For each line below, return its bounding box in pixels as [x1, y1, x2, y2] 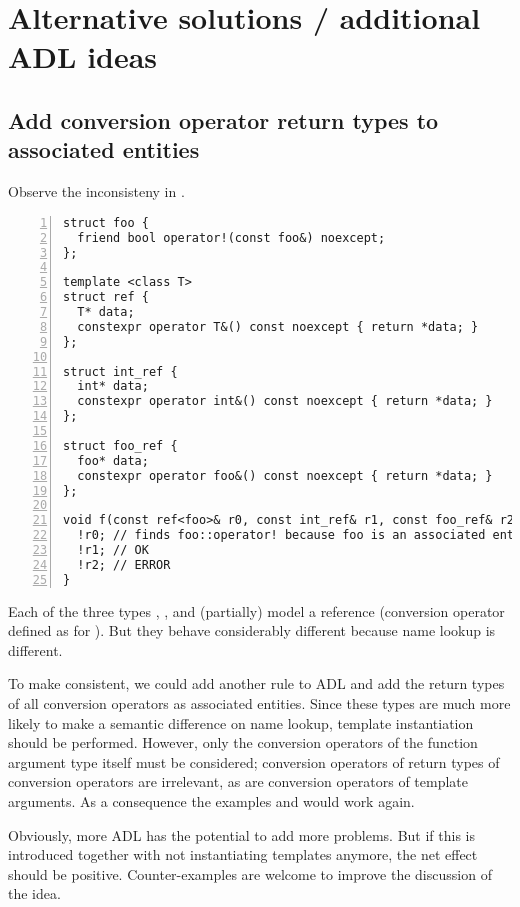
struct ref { [63, 290, 149, 305]
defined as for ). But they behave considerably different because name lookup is [8, 620, 496, 641]
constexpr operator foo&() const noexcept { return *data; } [77, 468, 493, 483]
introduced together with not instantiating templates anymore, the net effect [8, 844, 478, 865]
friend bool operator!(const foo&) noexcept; [77, 230, 386, 245]
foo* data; [77, 453, 149, 468]
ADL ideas [8, 36, 158, 77]
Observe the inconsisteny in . [8, 181, 185, 202]
